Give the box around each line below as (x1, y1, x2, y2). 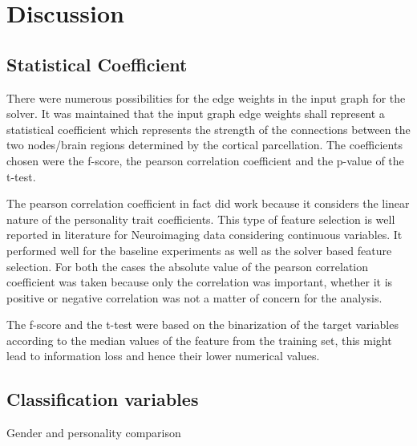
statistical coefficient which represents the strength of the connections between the (6, 120, 411, 137)
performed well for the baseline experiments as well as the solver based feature (6, 241, 392, 258)
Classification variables (6, 387, 199, 412)
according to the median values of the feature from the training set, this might (6, 331, 392, 348)
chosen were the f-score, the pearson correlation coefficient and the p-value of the (6, 152, 404, 168)
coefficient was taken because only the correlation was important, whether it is (6, 274, 393, 290)
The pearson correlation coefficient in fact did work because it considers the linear (6, 195, 410, 212)
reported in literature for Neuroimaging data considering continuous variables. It (6, 226, 403, 243)
